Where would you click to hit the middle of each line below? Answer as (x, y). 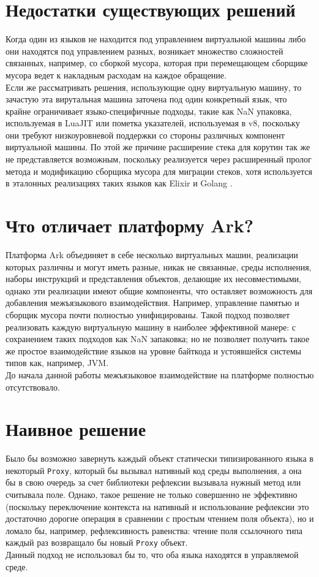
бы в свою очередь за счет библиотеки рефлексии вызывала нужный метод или (153, 482)
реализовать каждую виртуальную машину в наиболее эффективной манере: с (151, 327)
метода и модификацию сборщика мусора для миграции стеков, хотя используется (159, 171)
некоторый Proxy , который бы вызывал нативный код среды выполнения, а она (154, 470)
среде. (17, 566)
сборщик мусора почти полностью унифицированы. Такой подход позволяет (148, 314)
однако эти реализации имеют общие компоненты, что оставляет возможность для (159, 290)
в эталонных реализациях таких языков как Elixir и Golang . (119, 183)
